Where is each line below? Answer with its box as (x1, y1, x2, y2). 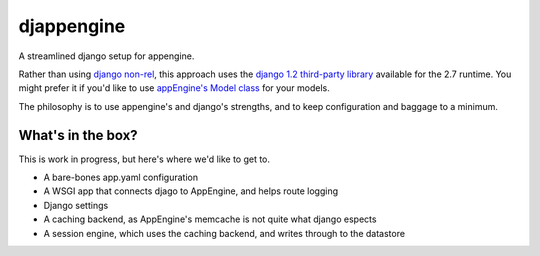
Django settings (43, 199, 109, 211)
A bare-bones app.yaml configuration (43, 171, 199, 184)
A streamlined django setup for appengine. (18, 50, 195, 62)
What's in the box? (18, 126, 139, 144)
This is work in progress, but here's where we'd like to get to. (18, 153, 270, 165)
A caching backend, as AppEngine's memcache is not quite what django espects (43, 213, 377, 225)
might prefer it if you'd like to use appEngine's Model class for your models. (18, 82, 330, 94)
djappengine (18, 15, 126, 37)
